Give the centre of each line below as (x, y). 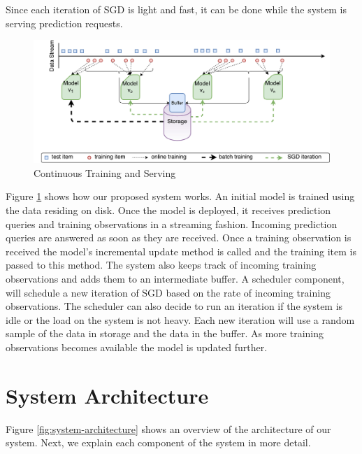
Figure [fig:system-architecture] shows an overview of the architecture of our (168, 428)
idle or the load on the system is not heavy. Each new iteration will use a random (180, 319)
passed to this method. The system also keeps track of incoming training (161, 265)
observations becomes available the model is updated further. (137, 347)
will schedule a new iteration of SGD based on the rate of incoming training (168, 292)
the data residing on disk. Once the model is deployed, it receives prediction (168, 210)
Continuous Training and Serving (105, 172)
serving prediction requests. (64, 23)
